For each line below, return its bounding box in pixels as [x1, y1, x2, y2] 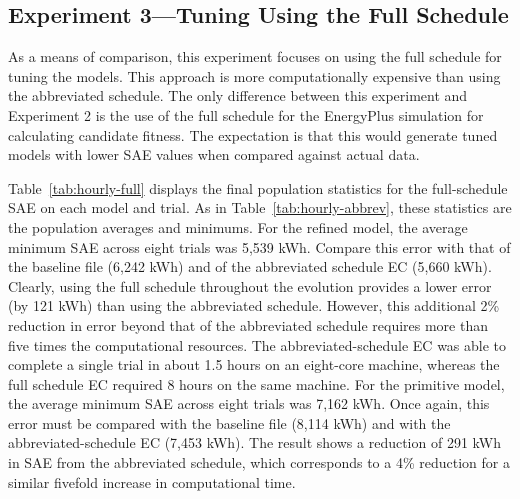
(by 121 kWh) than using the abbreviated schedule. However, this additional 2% [8, 295, 500, 316]
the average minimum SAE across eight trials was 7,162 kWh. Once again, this [8, 393, 490, 414]
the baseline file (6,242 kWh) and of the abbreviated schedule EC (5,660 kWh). [8, 256, 492, 277]
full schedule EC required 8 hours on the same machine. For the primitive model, [8, 373, 505, 394]
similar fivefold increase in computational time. [8, 471, 296, 492]
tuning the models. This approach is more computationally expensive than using [8, 65, 501, 86]
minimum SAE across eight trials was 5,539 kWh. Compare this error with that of [8, 236, 511, 257]
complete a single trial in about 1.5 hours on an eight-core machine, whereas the [8, 354, 500, 375]
